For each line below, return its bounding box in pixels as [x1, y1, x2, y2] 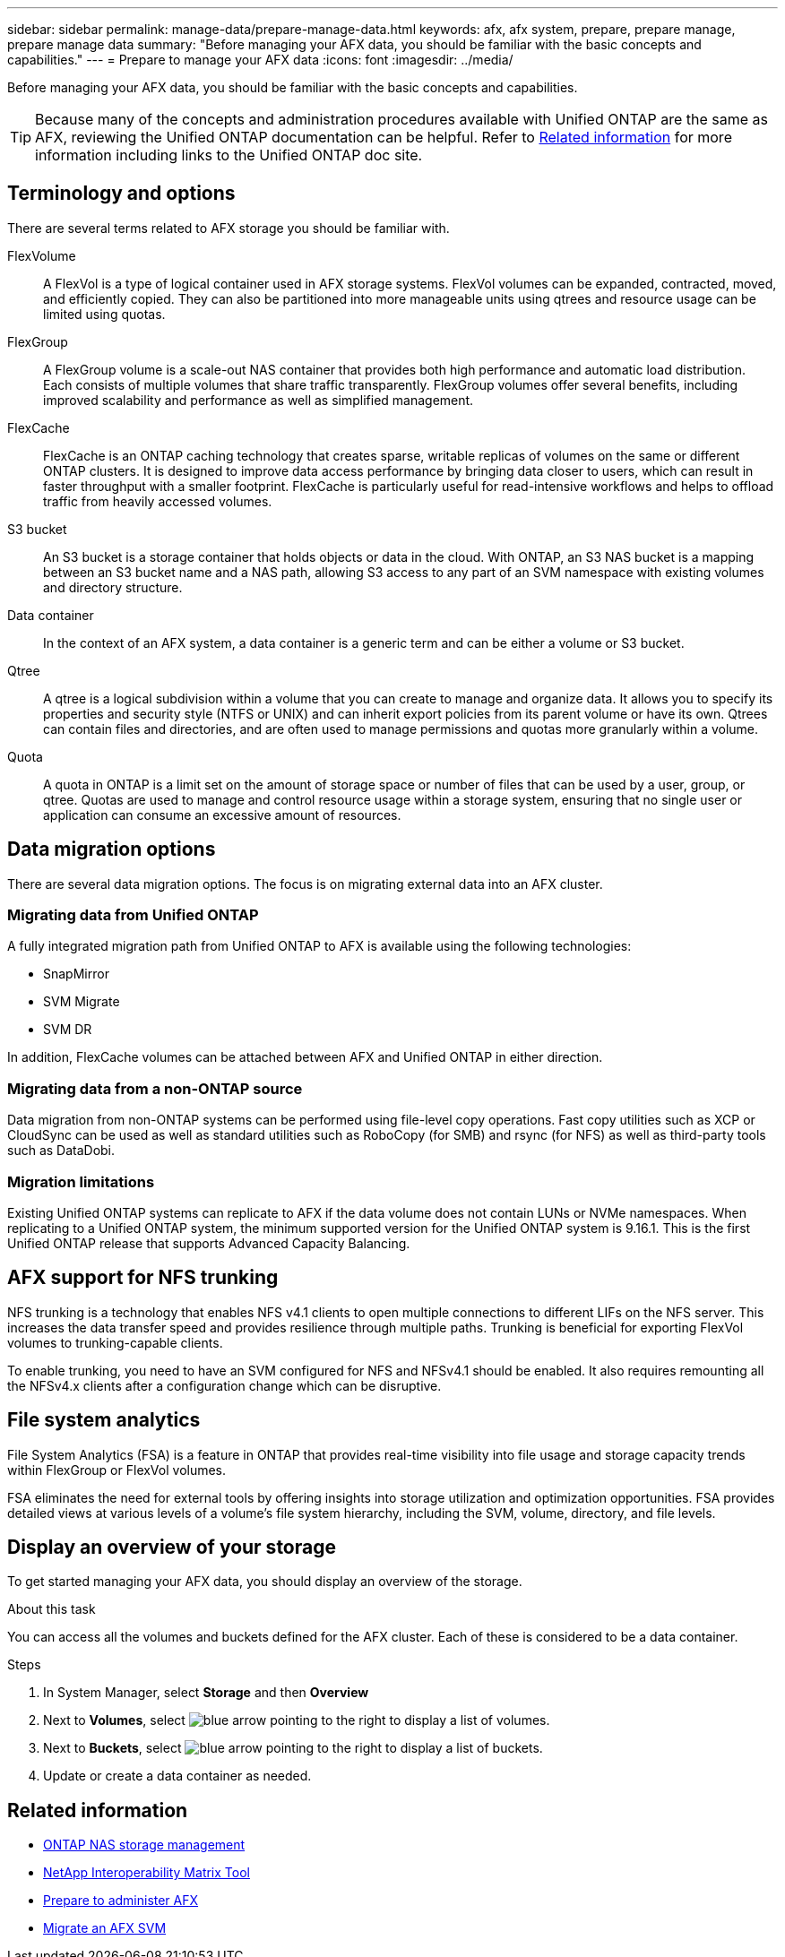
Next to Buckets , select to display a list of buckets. [43, 1740, 543, 1756]
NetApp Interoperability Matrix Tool [43, 1865, 250, 1881]
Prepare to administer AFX [43, 1892, 199, 1909]
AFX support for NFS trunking [7, 1266, 279, 1289]
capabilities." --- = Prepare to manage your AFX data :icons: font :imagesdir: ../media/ [7, 52, 513, 67]
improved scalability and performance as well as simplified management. [43, 392, 474, 408]
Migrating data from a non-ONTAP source [7, 1079, 303, 1098]
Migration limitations [7, 1172, 155, 1191]
